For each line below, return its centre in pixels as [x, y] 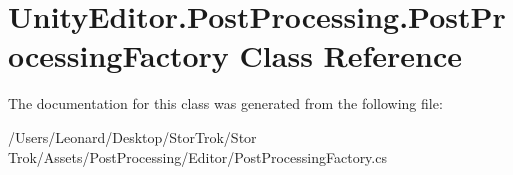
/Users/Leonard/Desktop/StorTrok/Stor [132, 136]
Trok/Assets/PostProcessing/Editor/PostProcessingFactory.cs [197, 156]
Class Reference [351, 55]
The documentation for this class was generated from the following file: [225, 103]
